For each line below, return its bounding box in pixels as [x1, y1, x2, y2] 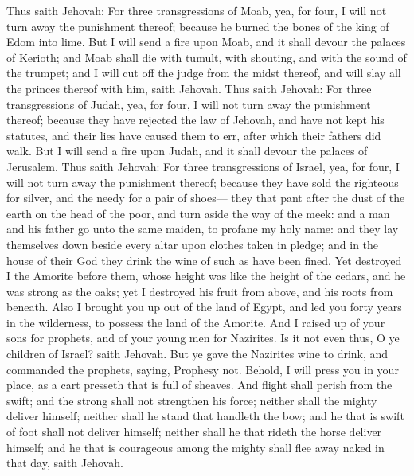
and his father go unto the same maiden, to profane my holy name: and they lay [6, 220, 399, 237]
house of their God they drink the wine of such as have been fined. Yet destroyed [6, 252, 402, 268]
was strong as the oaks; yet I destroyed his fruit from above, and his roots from [6, 283, 393, 299]
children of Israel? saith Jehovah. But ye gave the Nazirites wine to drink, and [6, 345, 389, 362]
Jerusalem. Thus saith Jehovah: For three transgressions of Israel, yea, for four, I [6, 158, 400, 174]
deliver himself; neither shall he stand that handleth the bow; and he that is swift [6, 408, 404, 424]
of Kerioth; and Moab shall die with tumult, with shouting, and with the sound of [6, 49, 407, 65]
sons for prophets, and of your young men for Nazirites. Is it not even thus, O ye [6, 330, 400, 346]
